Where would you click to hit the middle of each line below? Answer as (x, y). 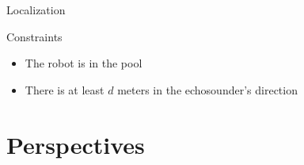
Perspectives (76, 144)
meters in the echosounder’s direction (207, 89)
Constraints (34, 36)
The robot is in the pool (84, 63)
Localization (36, 10)
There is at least (65, 89)
